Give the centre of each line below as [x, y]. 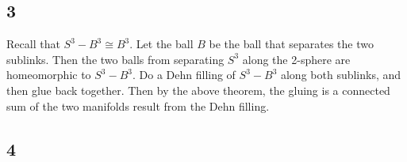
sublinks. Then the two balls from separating [115, 59]
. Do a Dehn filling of [184, 75]
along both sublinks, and [341, 75]
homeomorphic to [49, 75]
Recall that [33, 44]
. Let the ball [161, 44]
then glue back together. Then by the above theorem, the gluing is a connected [198, 90]
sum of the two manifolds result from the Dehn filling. [138, 105]
